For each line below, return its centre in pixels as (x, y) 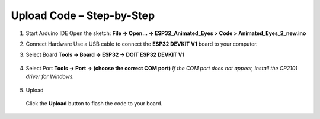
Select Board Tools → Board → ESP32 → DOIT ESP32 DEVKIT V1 (105, 55)
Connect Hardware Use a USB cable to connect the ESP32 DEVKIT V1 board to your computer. (142, 44)
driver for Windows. (50, 76)
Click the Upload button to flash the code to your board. (94, 103)
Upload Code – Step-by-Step (83, 15)
